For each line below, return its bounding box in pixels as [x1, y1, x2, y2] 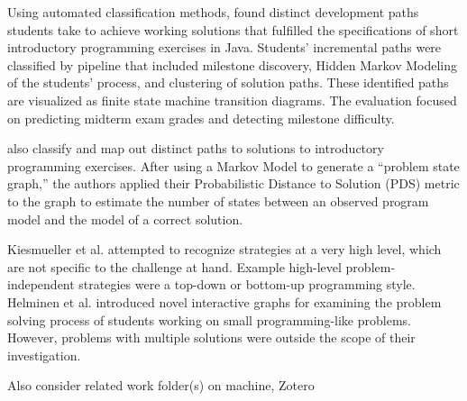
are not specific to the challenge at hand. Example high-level [7, 257, 342, 276]
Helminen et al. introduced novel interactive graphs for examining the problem [7, 292, 442, 311]
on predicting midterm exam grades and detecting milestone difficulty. [7, 108, 395, 127]
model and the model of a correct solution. [7, 209, 243, 228]
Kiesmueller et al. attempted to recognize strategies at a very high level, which [7, 240, 442, 259]
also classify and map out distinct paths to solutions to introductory [7, 139, 384, 158]
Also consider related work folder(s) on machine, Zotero [7, 376, 315, 395]
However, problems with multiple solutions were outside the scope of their [7, 328, 416, 347]
